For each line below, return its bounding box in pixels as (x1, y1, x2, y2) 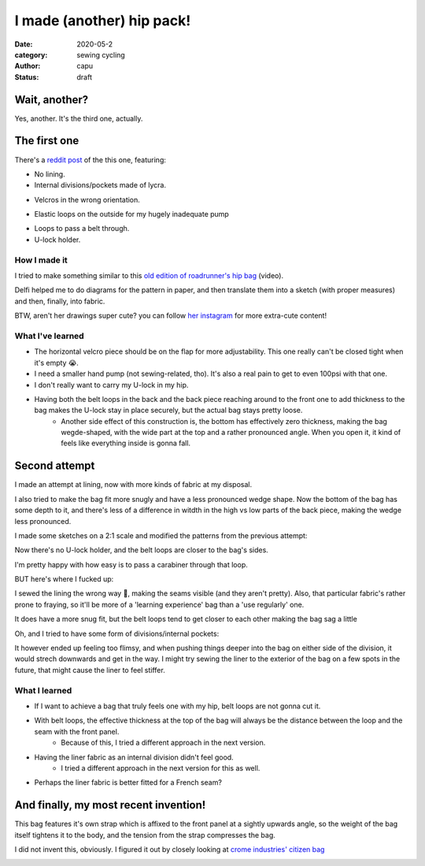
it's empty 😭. (34, 358, 79, 367)
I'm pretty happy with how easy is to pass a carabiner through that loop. (14, 559, 248, 569)
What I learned (14, 685, 72, 696)
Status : (14, 72, 39, 82)
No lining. (34, 169, 66, 179)
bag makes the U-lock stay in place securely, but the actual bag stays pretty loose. (34, 406, 303, 415)
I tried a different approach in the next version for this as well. (61, 763, 261, 772)
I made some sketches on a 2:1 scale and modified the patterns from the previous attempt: (14, 530, 308, 540)
